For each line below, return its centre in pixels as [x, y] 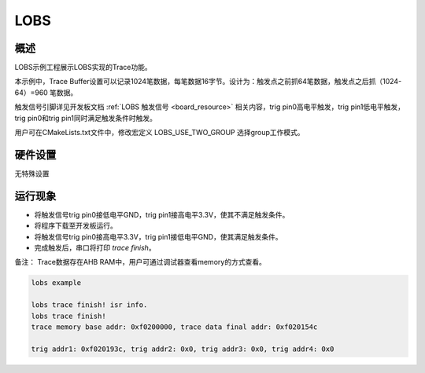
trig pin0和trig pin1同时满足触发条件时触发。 [86, 118]
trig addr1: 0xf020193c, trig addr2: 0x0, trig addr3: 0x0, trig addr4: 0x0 [183, 349]
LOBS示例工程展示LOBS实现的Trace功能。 [83, 68]
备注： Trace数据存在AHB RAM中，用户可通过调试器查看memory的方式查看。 [140, 262]
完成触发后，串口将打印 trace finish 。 [95, 248]
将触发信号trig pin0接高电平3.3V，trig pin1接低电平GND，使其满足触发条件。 [158, 236]
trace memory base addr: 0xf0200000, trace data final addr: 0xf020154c [174, 327]
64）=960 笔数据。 [46, 92]
